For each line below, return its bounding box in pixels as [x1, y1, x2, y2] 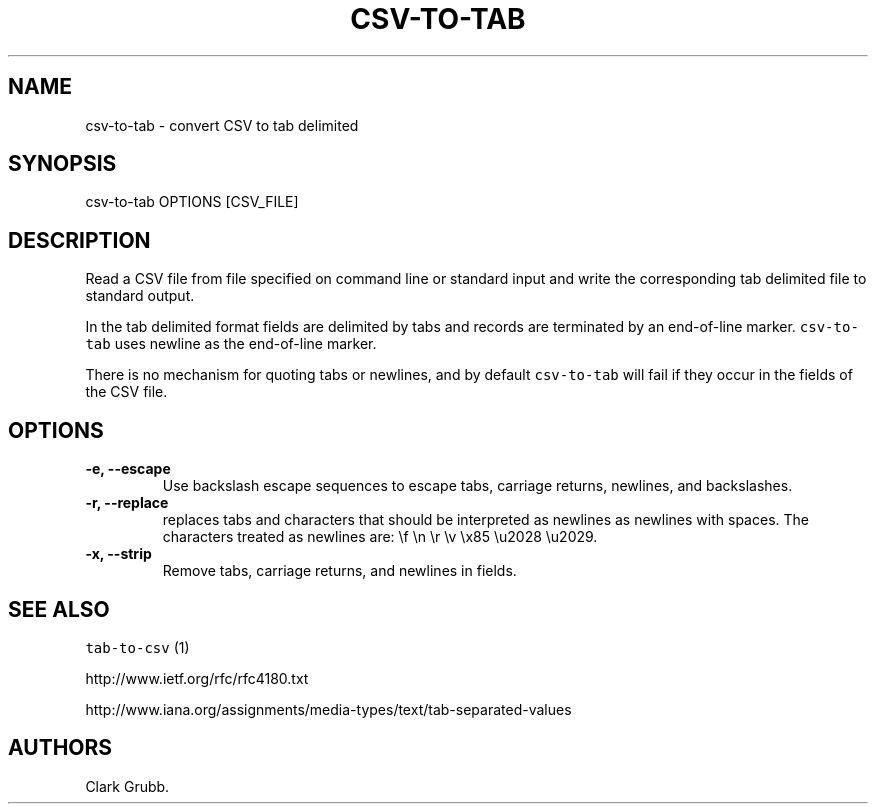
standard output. [85, 287, 195, 305]
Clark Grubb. [85, 777, 170, 795]
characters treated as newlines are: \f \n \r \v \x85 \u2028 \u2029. [162, 528, 598, 546]
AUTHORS [8, 735, 113, 761]
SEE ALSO [8, 596, 110, 622]
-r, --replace [85, 494, 169, 512]
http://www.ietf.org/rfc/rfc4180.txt [85, 669, 309, 687]
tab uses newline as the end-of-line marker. [85, 335, 377, 353]
